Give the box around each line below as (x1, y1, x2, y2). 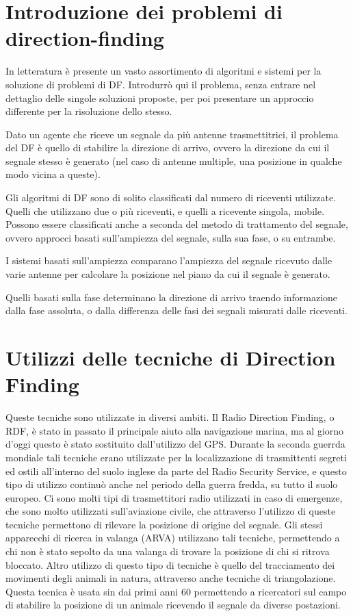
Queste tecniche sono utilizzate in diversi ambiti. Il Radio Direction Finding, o (5, 410, 335, 424)
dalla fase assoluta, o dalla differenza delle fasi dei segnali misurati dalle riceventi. (5, 303, 348, 318)
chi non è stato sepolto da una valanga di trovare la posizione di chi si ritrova (5, 544, 330, 559)
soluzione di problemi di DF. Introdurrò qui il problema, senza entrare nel (5, 77, 316, 91)
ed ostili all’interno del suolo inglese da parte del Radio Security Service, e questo (5, 463, 347, 478)
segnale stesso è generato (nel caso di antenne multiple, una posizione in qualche (5, 153, 342, 168)
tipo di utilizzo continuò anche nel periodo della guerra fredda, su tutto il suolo (5, 477, 338, 491)
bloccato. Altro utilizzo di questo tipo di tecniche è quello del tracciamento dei (5, 557, 335, 572)
